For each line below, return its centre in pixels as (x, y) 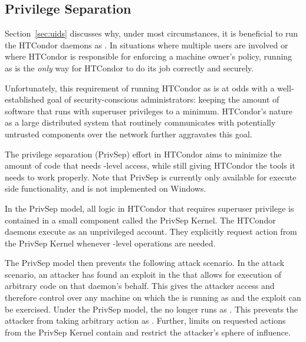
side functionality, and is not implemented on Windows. (106, 188)
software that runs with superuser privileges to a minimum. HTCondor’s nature (149, 111)
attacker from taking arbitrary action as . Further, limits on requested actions (145, 320)
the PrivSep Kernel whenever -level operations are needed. (110, 243)
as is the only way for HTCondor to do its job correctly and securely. (129, 68)
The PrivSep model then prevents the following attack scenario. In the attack (145, 263)
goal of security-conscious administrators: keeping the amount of (163, 99)
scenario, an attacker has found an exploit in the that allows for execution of (143, 274)
